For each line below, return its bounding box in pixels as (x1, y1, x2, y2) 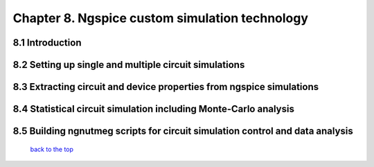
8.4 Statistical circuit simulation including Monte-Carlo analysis (12, 103, 294, 115)
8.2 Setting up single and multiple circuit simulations (12, 59, 245, 71)
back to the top (30, 145, 74, 153)
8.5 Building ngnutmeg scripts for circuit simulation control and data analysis (12, 125, 353, 137)
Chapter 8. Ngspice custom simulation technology (12, 10, 308, 26)
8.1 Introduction (12, 37, 82, 49)
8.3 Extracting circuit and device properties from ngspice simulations (12, 81, 319, 93)
